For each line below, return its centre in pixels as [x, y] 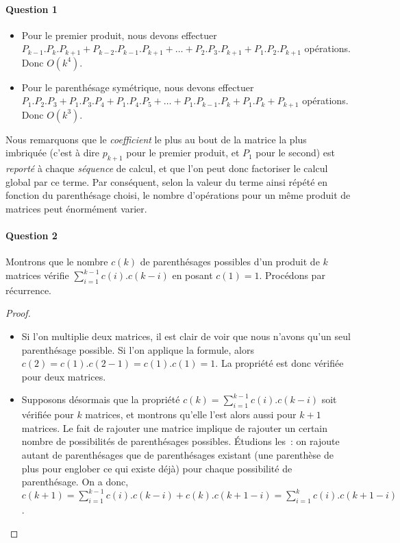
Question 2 [32, 236]
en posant [192, 275]
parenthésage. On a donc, [75, 482]
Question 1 [32, 9]
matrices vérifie [37, 275]
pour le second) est [296, 153]
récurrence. [29, 290]
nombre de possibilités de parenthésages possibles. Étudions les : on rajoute [180, 441]
